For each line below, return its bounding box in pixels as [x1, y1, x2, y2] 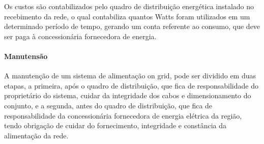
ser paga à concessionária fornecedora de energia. [4, 31, 157, 41]
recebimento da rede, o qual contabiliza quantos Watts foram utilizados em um [4, 11, 250, 21]
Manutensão [4, 50, 48, 61]
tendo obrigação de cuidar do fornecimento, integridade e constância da [4, 120, 226, 131]
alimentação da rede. [4, 130, 69, 140]
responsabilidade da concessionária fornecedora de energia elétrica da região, [4, 110, 242, 121]
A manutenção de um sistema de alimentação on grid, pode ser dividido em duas [4, 70, 256, 81]
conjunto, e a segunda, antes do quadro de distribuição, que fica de [4, 100, 213, 110]
